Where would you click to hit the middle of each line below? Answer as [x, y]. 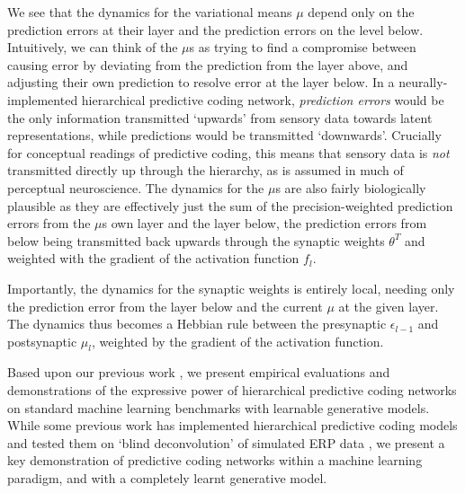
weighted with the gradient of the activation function [153, 258]
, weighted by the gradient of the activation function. [238, 341]
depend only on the [361, 12]
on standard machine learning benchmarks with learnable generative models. [219, 407]
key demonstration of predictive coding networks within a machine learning [215, 460]
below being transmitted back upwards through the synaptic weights [196, 240]
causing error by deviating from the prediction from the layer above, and [208, 64]
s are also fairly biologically [351, 187]
